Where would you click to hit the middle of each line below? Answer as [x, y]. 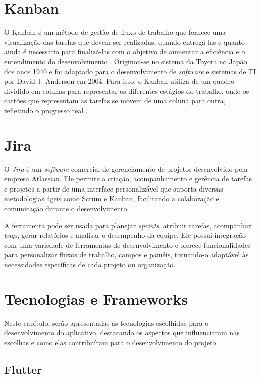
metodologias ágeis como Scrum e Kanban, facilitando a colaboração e [112, 198]
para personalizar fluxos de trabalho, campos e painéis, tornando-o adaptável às [126, 254]
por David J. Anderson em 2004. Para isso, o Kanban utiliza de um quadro [119, 81]
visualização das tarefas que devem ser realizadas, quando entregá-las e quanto [124, 41]
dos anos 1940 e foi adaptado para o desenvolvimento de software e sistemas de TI [130, 71]
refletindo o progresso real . [46, 110]
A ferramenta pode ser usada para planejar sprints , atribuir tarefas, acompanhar [128, 225]
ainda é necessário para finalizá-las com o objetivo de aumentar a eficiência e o [125, 51]
